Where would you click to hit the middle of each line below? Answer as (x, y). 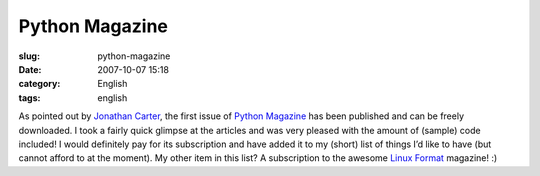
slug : (29, 56)
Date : (30, 69)
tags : (29, 97)
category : (39, 84)
